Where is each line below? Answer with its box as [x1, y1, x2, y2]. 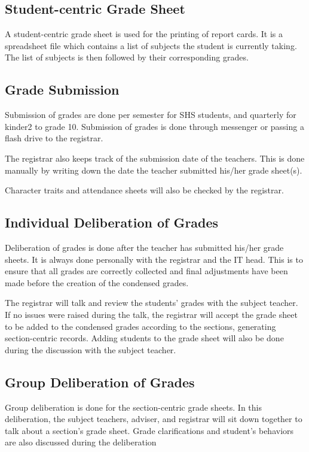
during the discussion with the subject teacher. [5, 343, 176, 356]
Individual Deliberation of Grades [5, 213, 219, 232]
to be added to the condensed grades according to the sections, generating [5, 320, 276, 332]
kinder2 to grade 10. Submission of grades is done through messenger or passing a [5, 120, 304, 132]
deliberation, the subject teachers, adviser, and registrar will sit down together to [5, 412, 302, 425]
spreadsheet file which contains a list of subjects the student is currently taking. [5, 39, 297, 51]
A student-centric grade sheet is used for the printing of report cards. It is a [5, 28, 283, 40]
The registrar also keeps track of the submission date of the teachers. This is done [5, 151, 305, 164]
